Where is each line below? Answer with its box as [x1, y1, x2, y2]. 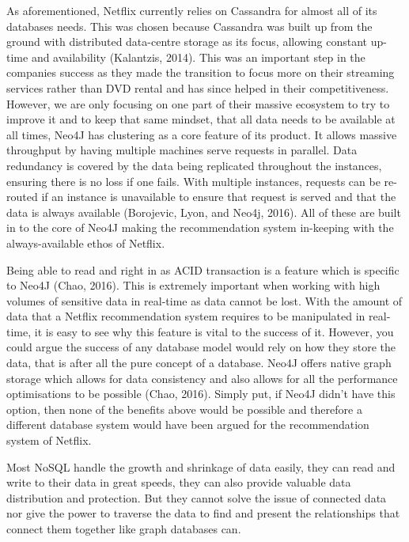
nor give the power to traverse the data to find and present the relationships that [6, 505, 400, 521]
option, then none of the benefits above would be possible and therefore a [6, 400, 362, 417]
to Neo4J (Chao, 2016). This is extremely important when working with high [6, 277, 381, 294]
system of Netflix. [6, 432, 92, 449]
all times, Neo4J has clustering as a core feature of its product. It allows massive [6, 126, 397, 142]
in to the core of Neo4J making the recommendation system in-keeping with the [6, 219, 394, 236]
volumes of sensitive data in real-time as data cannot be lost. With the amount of [6, 292, 403, 309]
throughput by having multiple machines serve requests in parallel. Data [6, 142, 358, 158]
